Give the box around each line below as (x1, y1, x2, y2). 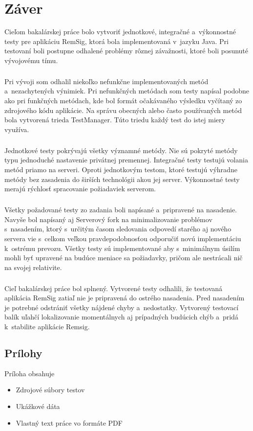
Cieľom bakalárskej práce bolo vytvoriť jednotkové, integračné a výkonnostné (4, 26, 236, 37)
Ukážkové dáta (16, 401, 60, 411)
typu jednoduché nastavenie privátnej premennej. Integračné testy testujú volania (4, 155, 248, 165)
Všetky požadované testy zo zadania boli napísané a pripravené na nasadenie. (4, 204, 237, 215)
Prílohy (4, 345, 42, 361)
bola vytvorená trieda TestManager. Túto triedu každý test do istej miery (4, 114, 225, 125)
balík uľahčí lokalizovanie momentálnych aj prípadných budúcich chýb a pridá (4, 312, 238, 322)
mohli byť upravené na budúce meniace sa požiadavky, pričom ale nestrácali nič (4, 252, 243, 263)
